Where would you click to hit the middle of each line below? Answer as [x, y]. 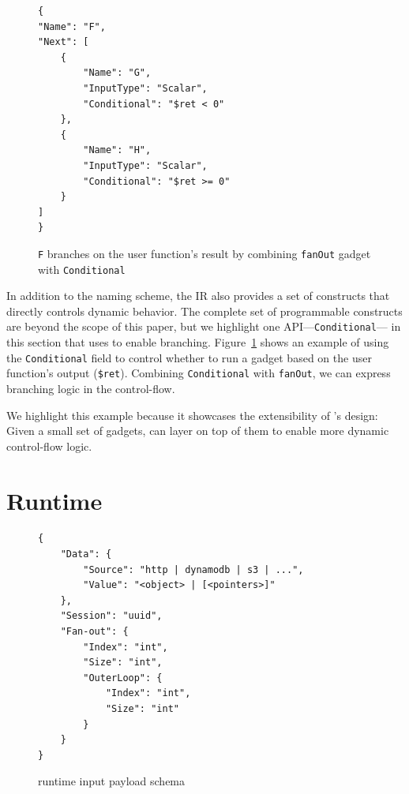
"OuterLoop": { [123, 678]
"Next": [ [64, 42]
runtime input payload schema [112, 781]
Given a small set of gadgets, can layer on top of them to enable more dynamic [198, 431]
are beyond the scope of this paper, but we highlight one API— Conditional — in [204, 326]
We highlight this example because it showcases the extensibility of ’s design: [192, 415]
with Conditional [82, 269]
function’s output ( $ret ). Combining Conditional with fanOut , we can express [199, 373]
